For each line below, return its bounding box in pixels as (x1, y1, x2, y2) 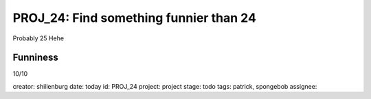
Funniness (12, 52, 58, 63)
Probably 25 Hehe (12, 34, 65, 42)
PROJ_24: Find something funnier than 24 (12, 10, 257, 25)
